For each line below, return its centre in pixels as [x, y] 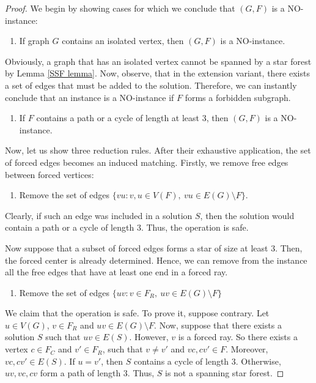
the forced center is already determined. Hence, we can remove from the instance [156, 260]
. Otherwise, [258, 361]
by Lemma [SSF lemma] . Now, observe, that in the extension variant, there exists [157, 73]
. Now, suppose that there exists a [218, 325]
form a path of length [80, 373]
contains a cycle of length [181, 361]
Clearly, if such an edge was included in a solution [99, 215]
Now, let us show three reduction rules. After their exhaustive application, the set [158, 150]
